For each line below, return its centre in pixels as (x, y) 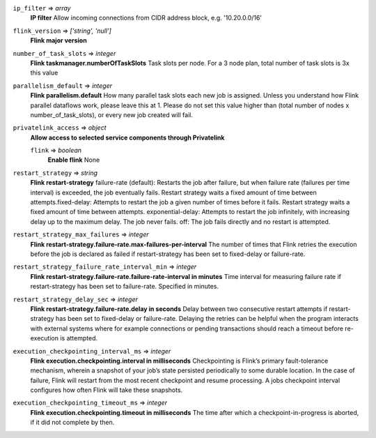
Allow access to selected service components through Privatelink (127, 137)
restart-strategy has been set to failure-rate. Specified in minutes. (125, 287)
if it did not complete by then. (72, 423)
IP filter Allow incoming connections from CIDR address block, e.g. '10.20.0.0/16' (146, 18)
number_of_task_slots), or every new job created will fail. (111, 114)
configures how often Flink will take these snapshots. (107, 390)
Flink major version (58, 40)
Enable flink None (74, 160)
